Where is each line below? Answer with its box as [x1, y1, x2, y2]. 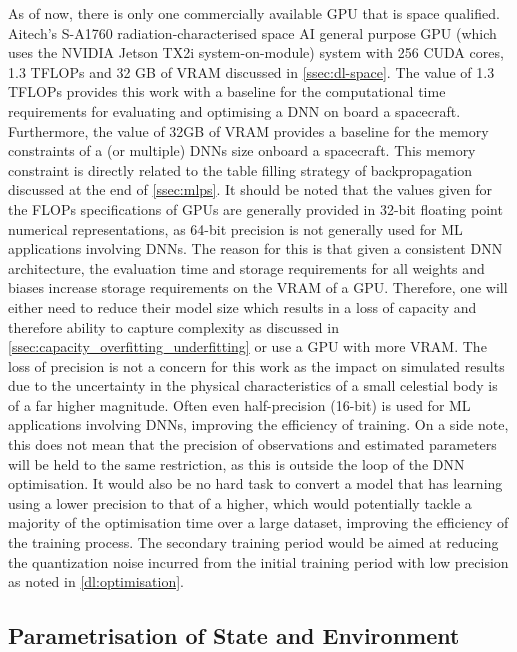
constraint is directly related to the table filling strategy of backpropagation [8, 159, 473, 180]
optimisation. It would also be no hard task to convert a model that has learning [8, 473, 503, 494]
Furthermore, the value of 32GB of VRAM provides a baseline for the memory [8, 120, 489, 141]
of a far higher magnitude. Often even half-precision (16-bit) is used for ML [8, 394, 471, 415]
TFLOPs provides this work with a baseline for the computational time [8, 81, 446, 102]
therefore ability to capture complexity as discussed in [8, 316, 339, 337]
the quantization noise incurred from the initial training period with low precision [8, 551, 509, 572]
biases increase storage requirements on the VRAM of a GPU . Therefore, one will [8, 277, 508, 298]
